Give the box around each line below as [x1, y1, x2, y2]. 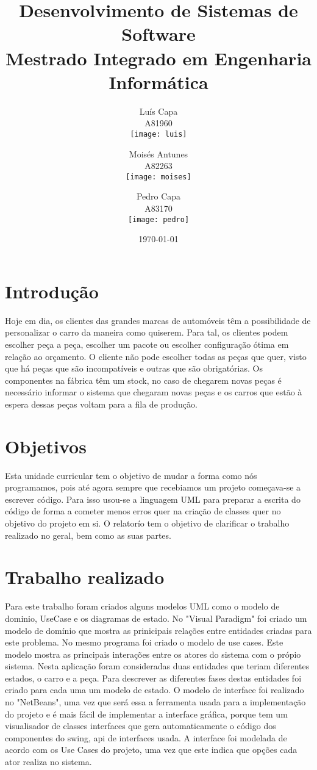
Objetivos [5, 433, 87, 458]
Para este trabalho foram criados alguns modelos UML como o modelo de [5, 600, 280, 613]
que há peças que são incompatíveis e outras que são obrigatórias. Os [5, 362, 263, 375]
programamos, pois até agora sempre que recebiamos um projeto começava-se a [5, 481, 301, 494]
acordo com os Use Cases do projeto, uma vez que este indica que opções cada [5, 743, 297, 756]
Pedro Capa [136, 190, 181, 203]
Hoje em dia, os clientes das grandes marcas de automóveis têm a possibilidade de [5, 314, 311, 326]
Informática [109, 69, 208, 94]
